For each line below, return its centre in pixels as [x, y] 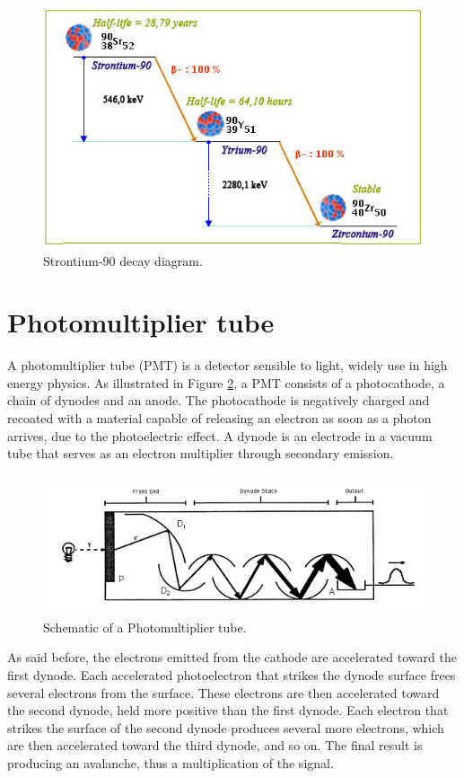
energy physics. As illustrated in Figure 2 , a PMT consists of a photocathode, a [226, 382]
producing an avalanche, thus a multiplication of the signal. [171, 763]
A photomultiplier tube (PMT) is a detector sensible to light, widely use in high [228, 365]
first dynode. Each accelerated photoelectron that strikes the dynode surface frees [232, 675]
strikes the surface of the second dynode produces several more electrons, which [226, 727]
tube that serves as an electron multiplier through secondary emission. [201, 453]
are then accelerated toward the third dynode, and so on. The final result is [215, 745]
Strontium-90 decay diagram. [123, 260]
